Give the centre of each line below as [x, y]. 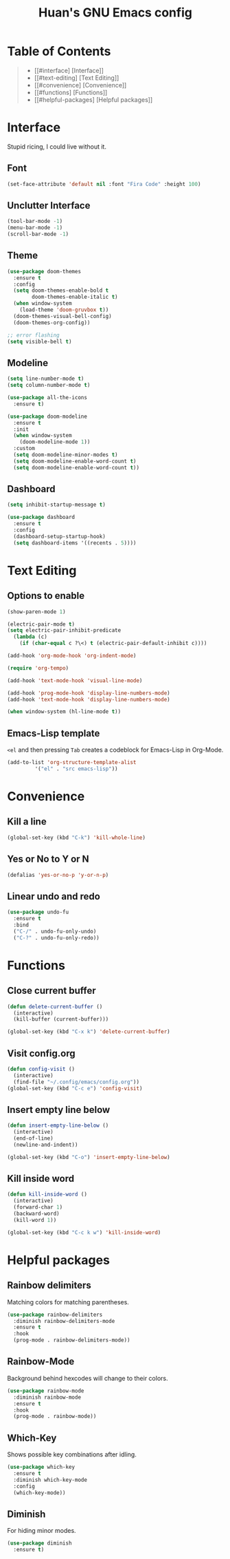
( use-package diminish [39, 1543]
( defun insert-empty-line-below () [58, 1126]
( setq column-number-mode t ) [49, 385]
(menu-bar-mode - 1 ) [35, 228]
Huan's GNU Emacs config [115, 13]
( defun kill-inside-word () [47, 1195]
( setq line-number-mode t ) [46, 379]
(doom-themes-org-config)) [52, 322]
